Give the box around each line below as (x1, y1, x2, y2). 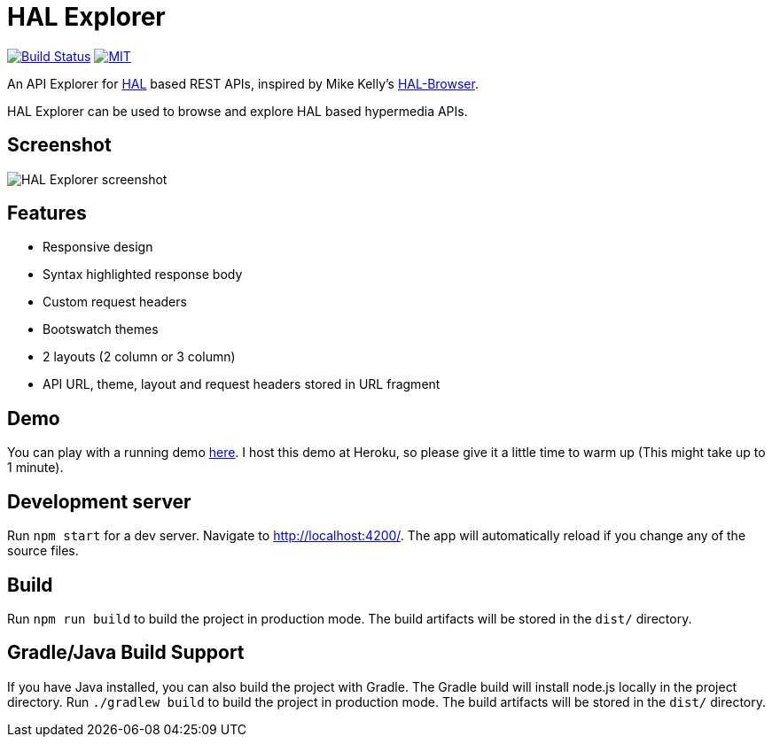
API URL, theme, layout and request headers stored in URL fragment (43, 376, 441, 392)
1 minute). (7, 460, 64, 476)
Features (7, 202, 87, 225)
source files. (7, 543, 79, 559)
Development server (7, 490, 191, 513)
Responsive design (43, 239, 153, 255)
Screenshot (7, 134, 112, 157)
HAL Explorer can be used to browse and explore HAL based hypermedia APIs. (7, 103, 468, 119)
